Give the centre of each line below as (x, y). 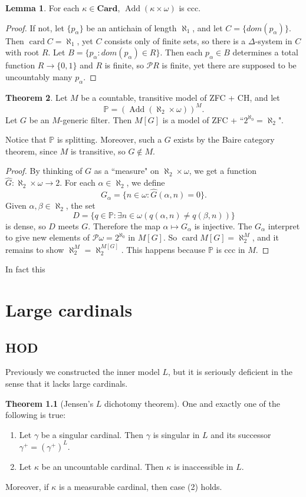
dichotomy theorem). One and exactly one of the (192, 403)
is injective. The (223, 226)
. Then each (181, 52)
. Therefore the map (124, 226)
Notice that (26, 139)
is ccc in (231, 249)
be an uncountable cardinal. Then (103, 466)
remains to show (35, 249)
